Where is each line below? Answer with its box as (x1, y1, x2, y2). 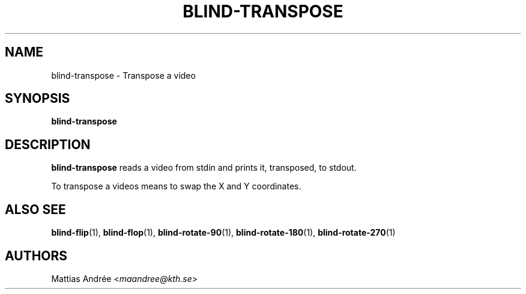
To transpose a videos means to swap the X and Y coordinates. (51, 181, 301, 192)
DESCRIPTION (5, 136, 91, 152)
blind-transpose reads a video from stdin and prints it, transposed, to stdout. (51, 162, 357, 173)
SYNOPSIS (5, 91, 70, 106)
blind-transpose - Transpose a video (51, 70, 196, 81)
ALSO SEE (5, 201, 66, 217)
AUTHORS (5, 248, 68, 263)
